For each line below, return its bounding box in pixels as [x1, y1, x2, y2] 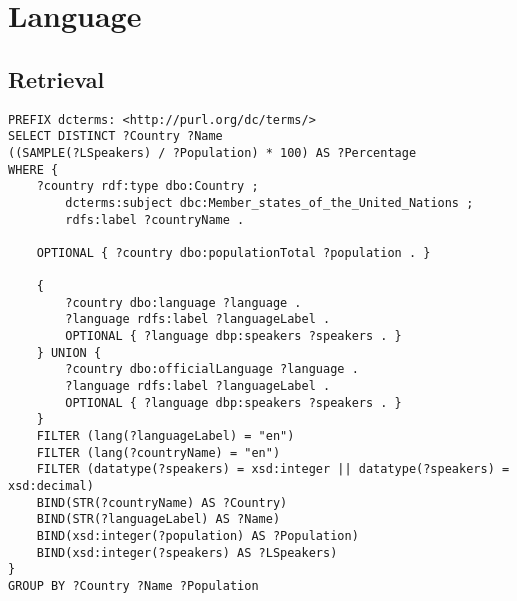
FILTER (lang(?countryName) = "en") [36, 445, 281, 460]
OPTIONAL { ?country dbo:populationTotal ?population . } [36, 245, 431, 260]
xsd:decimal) [8, 479, 94, 494]
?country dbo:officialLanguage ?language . [65, 362, 359, 377]
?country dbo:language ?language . [65, 295, 302, 310]
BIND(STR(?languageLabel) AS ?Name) [36, 512, 281, 527]
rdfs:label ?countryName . [65, 212, 245, 227]
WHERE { [8, 162, 59, 177]
